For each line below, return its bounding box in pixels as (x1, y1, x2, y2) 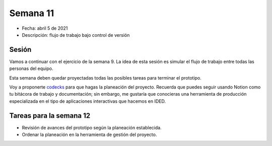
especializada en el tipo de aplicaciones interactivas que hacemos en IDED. (9, 98, 166, 104)
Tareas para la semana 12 (9, 111, 91, 120)
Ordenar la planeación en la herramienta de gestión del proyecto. (22, 131, 157, 138)
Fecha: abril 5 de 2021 (22, 25, 68, 31)
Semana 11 (9, 8, 54, 19)
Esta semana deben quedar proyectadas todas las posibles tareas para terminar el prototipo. (9, 75, 201, 81)
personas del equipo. (9, 65, 53, 71)
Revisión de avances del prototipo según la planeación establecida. (22, 124, 162, 130)
